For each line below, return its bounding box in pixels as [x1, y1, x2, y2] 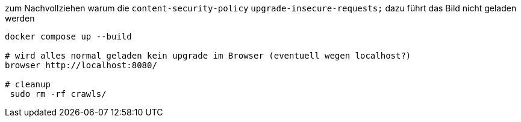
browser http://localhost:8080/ [5, 60, 157, 70]
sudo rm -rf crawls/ [10, 89, 107, 99]
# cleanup [5, 80, 51, 89]
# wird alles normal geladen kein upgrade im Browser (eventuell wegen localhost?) [5, 51, 411, 60]
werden [5, 13, 35, 23]
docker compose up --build [5, 32, 132, 41]
